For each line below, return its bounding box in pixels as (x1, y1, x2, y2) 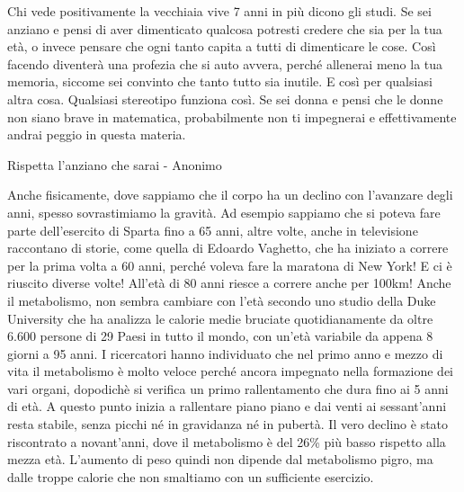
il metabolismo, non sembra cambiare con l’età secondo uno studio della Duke (7, 291, 436, 309)
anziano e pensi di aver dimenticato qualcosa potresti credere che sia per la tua (7, 19, 442, 38)
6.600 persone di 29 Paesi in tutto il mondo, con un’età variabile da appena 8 (7, 327, 433, 345)
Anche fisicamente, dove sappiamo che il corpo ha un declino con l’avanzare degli (7, 185, 453, 204)
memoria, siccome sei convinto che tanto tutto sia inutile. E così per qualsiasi (7, 72, 433, 91)
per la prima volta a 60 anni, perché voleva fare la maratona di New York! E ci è (7, 255, 452, 274)
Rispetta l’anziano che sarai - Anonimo (7, 155, 222, 174)
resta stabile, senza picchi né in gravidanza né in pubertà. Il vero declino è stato (7, 415, 449, 434)
